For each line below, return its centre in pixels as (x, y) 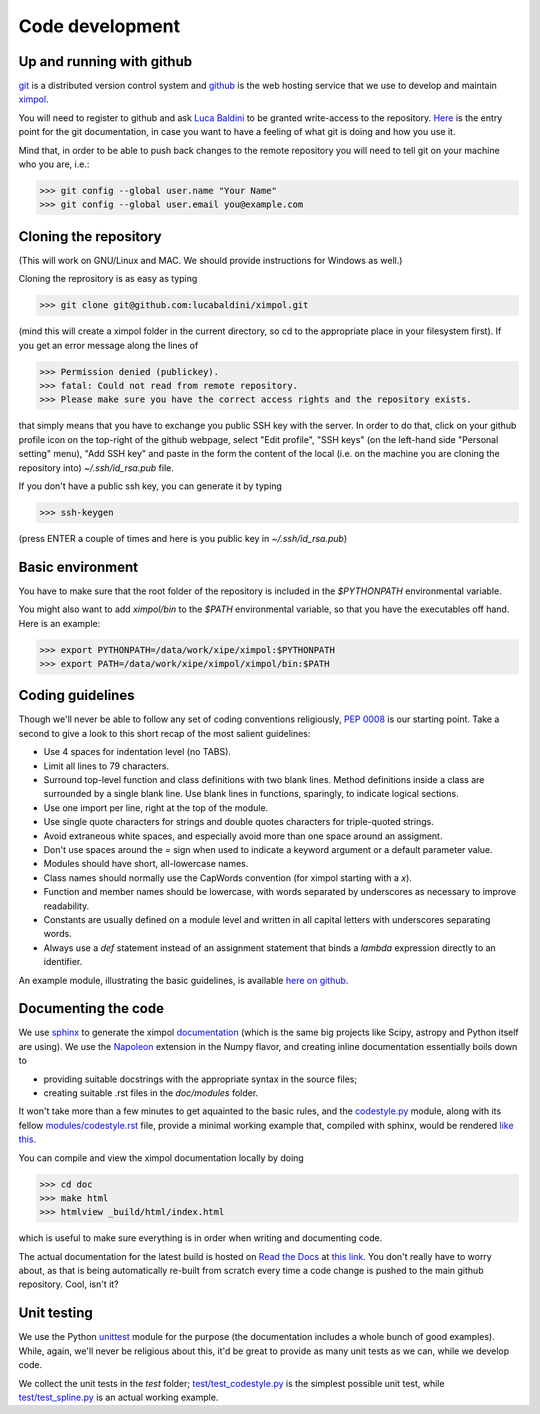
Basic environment (78, 566)
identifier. (63, 962)
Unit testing (56, 1313)
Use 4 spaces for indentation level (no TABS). (137, 752)
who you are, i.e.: (54, 164)
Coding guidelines (76, 695)
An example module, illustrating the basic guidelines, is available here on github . (183, 980)
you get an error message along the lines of (108, 345)
